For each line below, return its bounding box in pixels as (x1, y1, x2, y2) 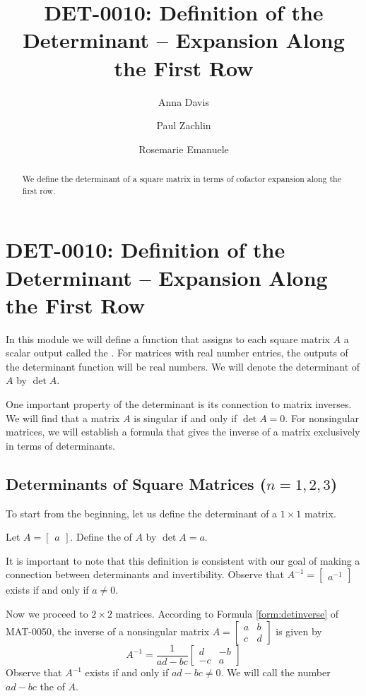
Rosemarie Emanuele (138, 141, 229, 156)
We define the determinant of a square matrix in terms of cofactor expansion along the (22, 173, 342, 185)
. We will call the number (220, 665, 331, 680)
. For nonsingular (285, 410, 359, 425)
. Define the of (70, 529, 132, 544)
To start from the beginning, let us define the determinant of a (6, 505, 278, 520)
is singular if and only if (134, 410, 237, 425)
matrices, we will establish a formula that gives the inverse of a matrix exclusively (6, 424, 360, 439)
